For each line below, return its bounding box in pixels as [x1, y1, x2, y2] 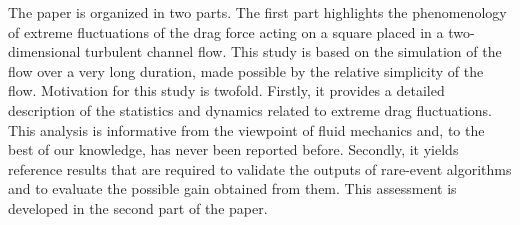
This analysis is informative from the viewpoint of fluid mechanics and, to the [8, 119, 485, 140]
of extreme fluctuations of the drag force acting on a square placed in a [8, 21, 444, 42]
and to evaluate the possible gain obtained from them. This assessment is [8, 178, 457, 199]
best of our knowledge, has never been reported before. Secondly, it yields [8, 139, 459, 160]
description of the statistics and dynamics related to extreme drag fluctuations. [8, 99, 493, 120]
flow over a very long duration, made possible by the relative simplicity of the [8, 60, 484, 81]
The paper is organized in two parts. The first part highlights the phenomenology [8, 2, 507, 22]
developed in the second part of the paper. [8, 197, 268, 218]
